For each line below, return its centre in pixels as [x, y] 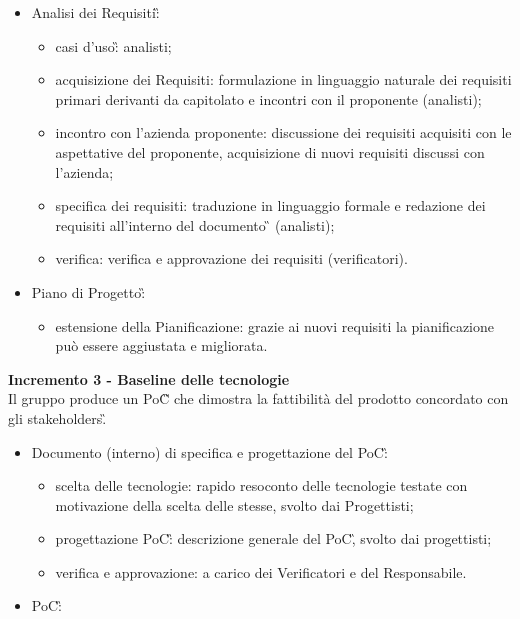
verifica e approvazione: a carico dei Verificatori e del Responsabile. [261, 571]
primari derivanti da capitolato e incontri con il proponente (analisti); [268, 98]
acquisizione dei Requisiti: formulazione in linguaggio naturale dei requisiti [283, 79]
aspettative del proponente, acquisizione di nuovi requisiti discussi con [270, 151]
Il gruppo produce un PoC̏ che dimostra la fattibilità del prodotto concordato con [258, 398]
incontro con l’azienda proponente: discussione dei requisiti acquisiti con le [283, 132]
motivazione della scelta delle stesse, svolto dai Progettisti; [234, 504]
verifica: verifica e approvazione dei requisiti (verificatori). [231, 258]
